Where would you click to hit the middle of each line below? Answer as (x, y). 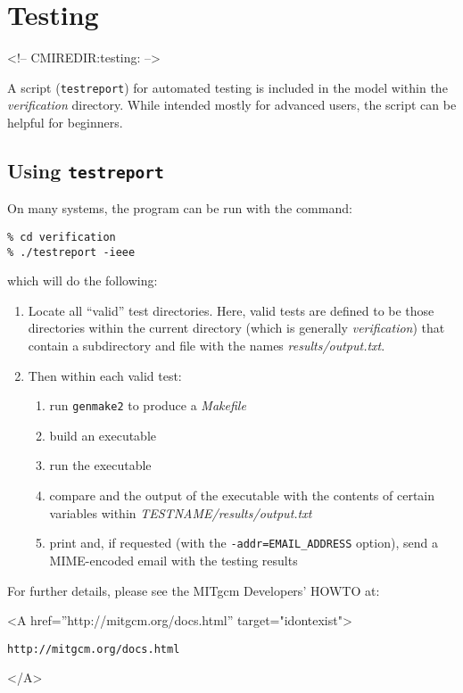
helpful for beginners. (65, 122)
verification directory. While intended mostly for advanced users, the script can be (232, 105)
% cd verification (62, 237)
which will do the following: (83, 280)
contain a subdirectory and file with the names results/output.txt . (207, 346)
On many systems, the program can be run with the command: (180, 208)
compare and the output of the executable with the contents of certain (242, 495)
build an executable (103, 435)
